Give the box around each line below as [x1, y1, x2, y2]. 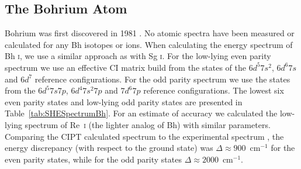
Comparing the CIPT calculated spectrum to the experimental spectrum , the [5, 130, 284, 142]
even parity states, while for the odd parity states [5, 153, 182, 165]
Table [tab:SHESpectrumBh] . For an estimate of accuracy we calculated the [5, 107, 278, 119]
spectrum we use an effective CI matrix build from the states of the [5, 61, 246, 73]
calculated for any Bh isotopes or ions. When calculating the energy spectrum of [5, 38, 293, 50]
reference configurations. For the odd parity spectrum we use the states [34, 73, 290, 85]
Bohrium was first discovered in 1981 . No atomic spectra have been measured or [5, 27, 295, 39]
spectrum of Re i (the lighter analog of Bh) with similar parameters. [25, 118, 271, 130]
